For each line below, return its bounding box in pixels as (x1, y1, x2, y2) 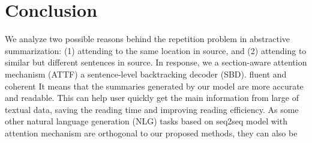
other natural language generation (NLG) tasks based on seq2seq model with (5, 115, 287, 127)
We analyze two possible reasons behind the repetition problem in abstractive (5, 32, 290, 45)
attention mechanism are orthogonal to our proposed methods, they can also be (5, 126, 298, 139)
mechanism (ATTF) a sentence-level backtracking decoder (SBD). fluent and (5, 67, 287, 80)
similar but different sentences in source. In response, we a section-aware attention (5, 56, 307, 68)
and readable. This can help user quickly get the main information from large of (5, 91, 299, 104)
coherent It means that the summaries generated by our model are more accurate (5, 79, 304, 92)
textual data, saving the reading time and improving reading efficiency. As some (5, 103, 299, 115)
